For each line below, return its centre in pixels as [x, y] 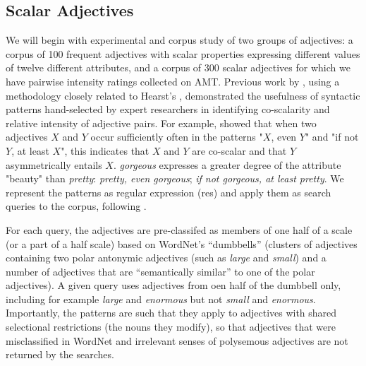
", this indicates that [105, 150]
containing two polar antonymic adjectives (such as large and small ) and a [166, 258]
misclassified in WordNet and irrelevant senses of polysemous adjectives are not [177, 340]
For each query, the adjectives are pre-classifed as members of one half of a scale [179, 229]
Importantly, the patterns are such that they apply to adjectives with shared [171, 313]
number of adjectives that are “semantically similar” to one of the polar [160, 271]
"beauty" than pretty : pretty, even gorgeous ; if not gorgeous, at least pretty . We [175, 178]
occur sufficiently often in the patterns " [177, 137]
